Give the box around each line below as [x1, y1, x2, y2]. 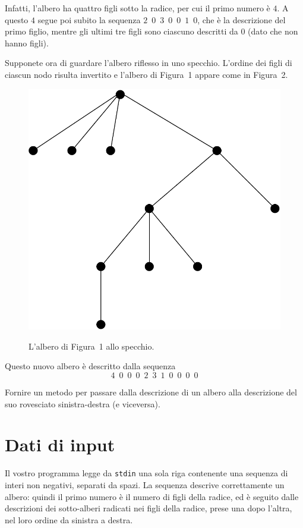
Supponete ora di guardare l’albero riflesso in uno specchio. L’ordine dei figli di [5, 56, 292, 69]
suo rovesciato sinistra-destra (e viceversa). [5, 397, 160, 410]
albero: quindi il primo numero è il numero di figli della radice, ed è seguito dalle [5, 490, 299, 502]
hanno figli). [5, 36, 49, 49]
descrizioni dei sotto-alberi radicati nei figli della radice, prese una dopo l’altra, [5, 502, 292, 514]
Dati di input [5, 432, 115, 457]
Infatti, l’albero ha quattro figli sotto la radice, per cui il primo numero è [5, 2, 270, 14]
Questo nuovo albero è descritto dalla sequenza [5, 360, 176, 372]
